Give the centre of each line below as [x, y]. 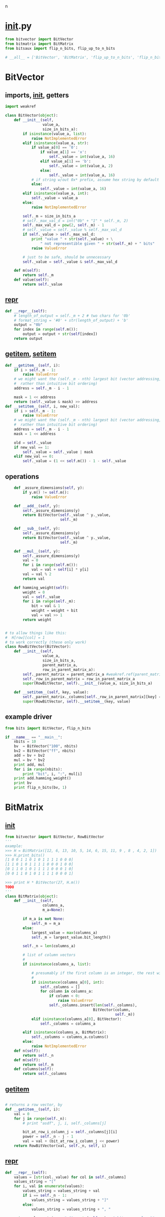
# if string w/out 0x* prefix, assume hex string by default [95, 180]
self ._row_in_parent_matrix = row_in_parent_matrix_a [79, 679]
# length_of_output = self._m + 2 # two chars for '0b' [72, 316]
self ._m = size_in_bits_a [49, 216]
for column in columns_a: [67, 992]
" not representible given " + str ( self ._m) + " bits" [97, 243]
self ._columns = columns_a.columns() [70, 1037]
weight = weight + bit [55, 611]
